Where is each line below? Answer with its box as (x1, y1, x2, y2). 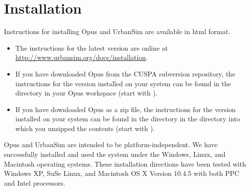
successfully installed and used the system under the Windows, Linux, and (4, 149, 226, 159)
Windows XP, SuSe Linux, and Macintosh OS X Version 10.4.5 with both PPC (4, 168, 240, 178)
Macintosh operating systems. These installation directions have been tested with (4, 158, 246, 169)
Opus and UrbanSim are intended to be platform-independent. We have (4, 139, 218, 150)
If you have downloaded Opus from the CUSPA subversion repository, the (15, 68, 235, 78)
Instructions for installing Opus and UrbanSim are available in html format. (4, 26, 231, 37)
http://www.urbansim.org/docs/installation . (15, 52, 148, 62)
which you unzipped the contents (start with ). (15, 123, 155, 133)
